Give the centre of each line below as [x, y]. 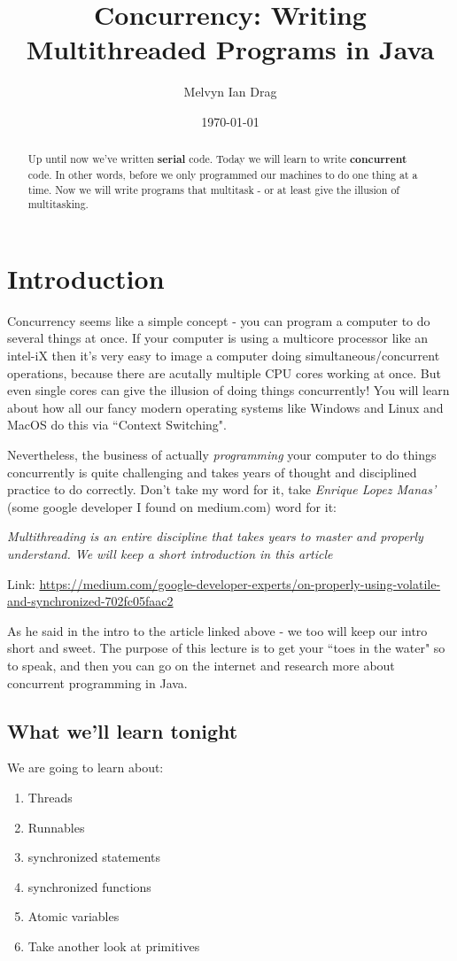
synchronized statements [94, 857]
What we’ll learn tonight [123, 730]
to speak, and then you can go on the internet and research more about [201, 665]
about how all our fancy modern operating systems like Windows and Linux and [225, 407]
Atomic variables [74, 916]
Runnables [56, 827]
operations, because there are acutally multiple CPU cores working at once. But [225, 372]
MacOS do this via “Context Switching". [117, 425]
